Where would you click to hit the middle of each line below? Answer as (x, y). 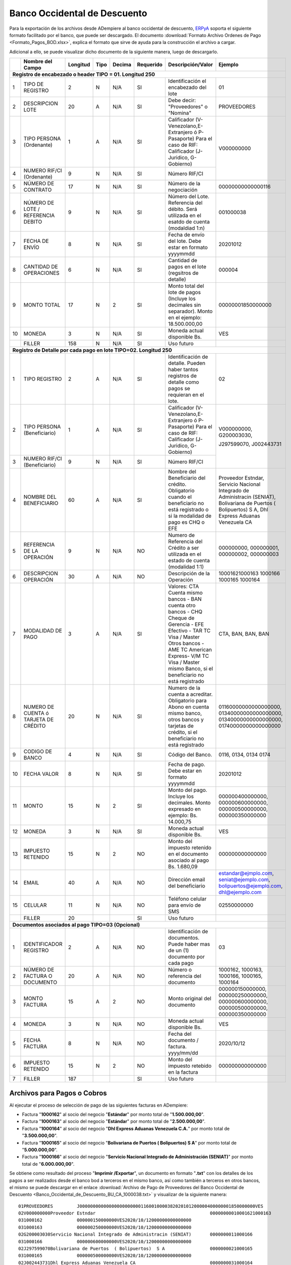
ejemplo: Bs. (183, 816)
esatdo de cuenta (189, 222)
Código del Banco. (190, 755)
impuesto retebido (190, 1066)
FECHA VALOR (41, 774)
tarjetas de (181, 726)
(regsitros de (183, 273)
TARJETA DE (39, 720)
